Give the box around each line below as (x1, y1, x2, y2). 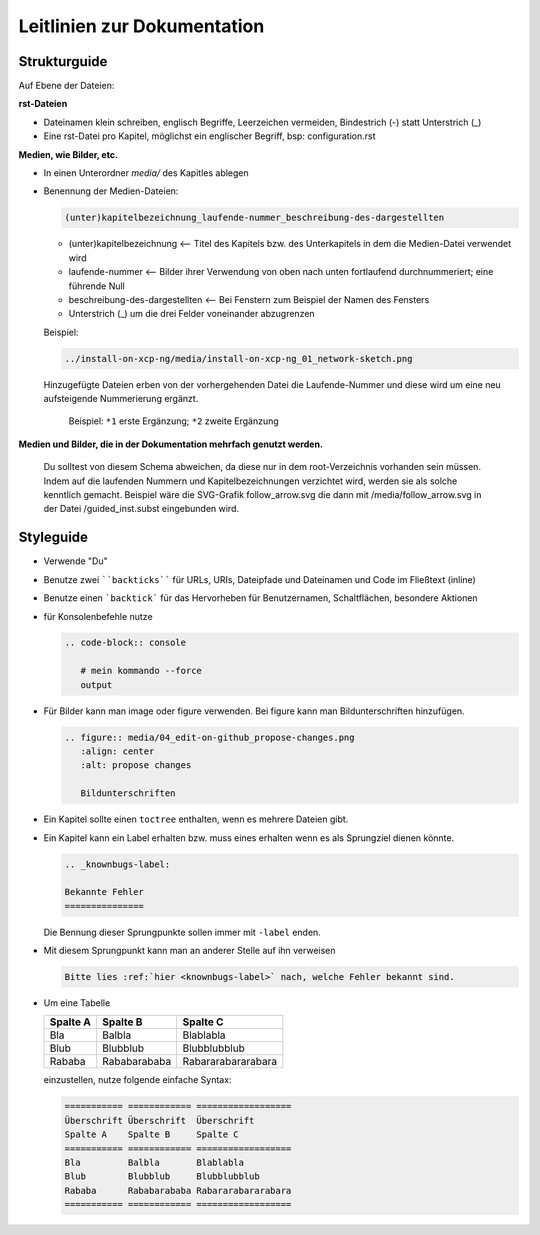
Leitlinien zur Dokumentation (18, 15, 265, 37)
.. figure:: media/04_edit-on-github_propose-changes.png (64, 731, 355, 743)
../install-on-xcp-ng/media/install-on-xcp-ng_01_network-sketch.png (64, 353, 413, 364)
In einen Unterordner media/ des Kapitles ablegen (43, 167, 249, 179)
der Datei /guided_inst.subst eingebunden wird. (43, 503, 240, 515)
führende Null (68, 280, 125, 292)
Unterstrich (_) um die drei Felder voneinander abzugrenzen (68, 308, 315, 320)
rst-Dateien (18, 98, 68, 110)
